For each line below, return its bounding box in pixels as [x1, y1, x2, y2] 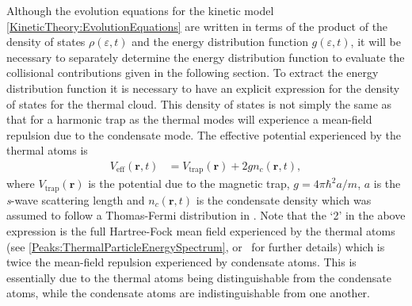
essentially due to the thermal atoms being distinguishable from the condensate [6, 269, 391, 285]
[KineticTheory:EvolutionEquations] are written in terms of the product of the [6, 17, 388, 34]
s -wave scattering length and [6, 191, 145, 208]
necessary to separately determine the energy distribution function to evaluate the [6, 48, 405, 65]
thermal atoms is [6, 142, 88, 159]
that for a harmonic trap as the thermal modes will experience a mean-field [6, 111, 372, 128]
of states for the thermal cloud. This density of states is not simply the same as [6, 95, 392, 112]
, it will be [350, 33, 401, 50]
